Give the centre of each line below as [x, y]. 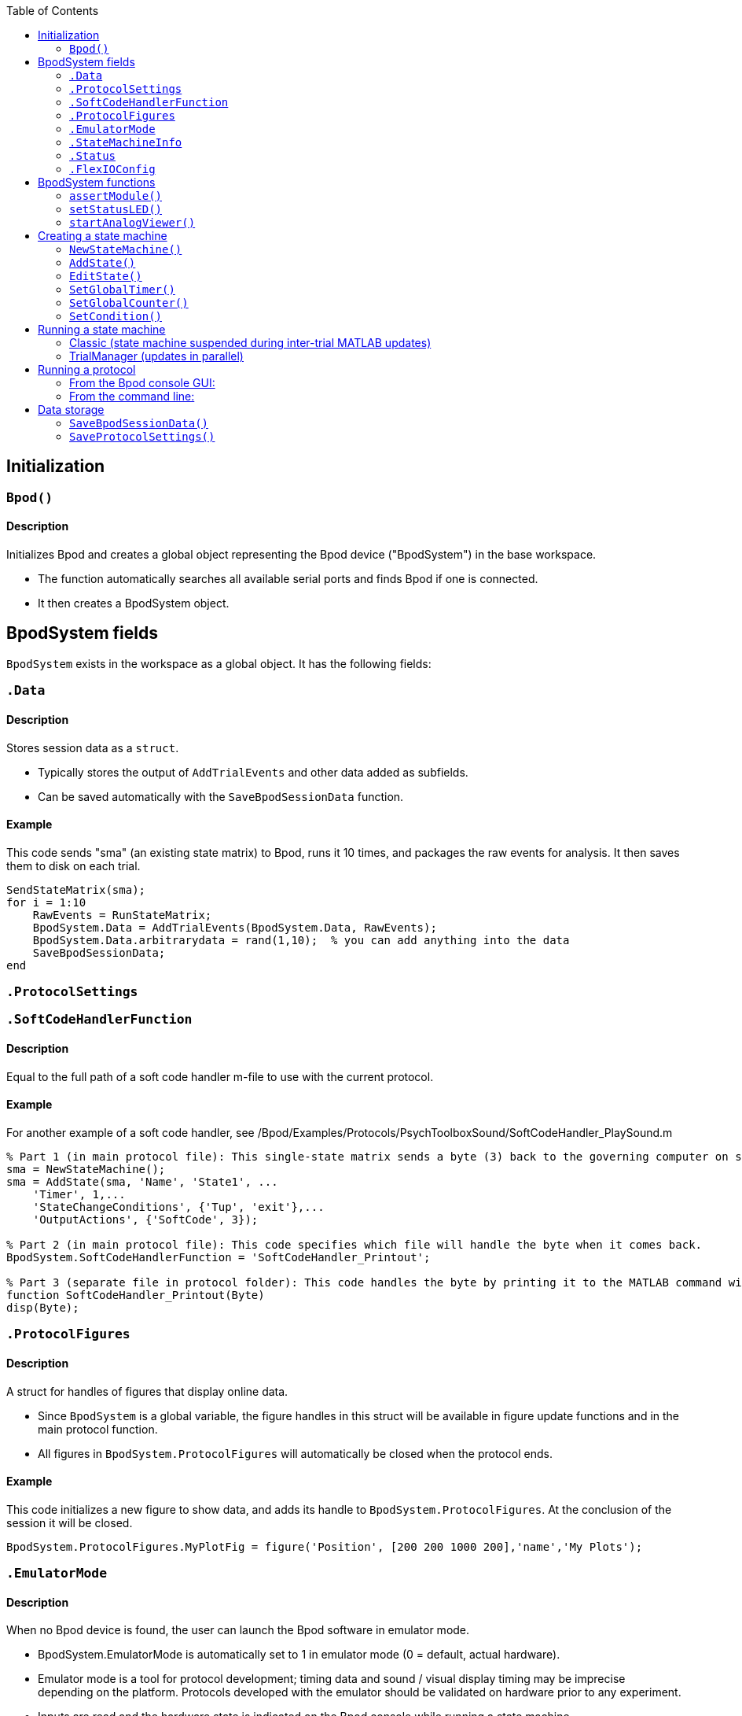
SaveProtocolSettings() [142, 437]
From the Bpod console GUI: [142, 383]
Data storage [71, 410]
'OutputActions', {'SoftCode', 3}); [145, 1219]
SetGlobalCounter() [129, 303]
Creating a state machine [103, 236]
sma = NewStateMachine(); [86, 1169]
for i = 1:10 [46, 902]
